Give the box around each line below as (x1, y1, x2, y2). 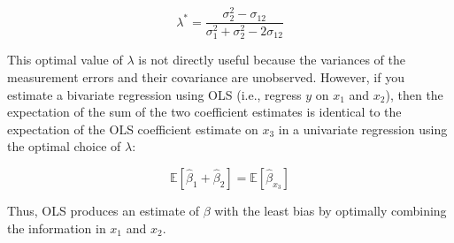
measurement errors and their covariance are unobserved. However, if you (7, 67, 404, 86)
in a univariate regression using (278, 119, 448, 138)
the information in (7, 218, 106, 237)
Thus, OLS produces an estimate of (7, 201, 200, 219)
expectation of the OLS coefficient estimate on (7, 119, 258, 138)
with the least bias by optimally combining (214, 201, 447, 219)
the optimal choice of (7, 137, 121, 156)
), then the (385, 85, 443, 103)
